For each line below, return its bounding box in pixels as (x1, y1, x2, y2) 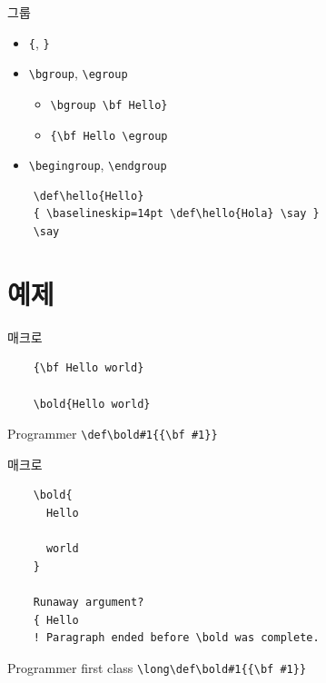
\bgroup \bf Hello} (50, 98, 168, 112)
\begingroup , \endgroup (28, 155, 167, 174)
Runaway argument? (33, 595, 144, 609)
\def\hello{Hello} (33, 189, 144, 203)
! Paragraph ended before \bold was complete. (33, 631, 320, 645)
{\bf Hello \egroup (50, 129, 168, 143)
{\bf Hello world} (33, 361, 144, 375)
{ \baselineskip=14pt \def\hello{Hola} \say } (33, 207, 320, 221)
